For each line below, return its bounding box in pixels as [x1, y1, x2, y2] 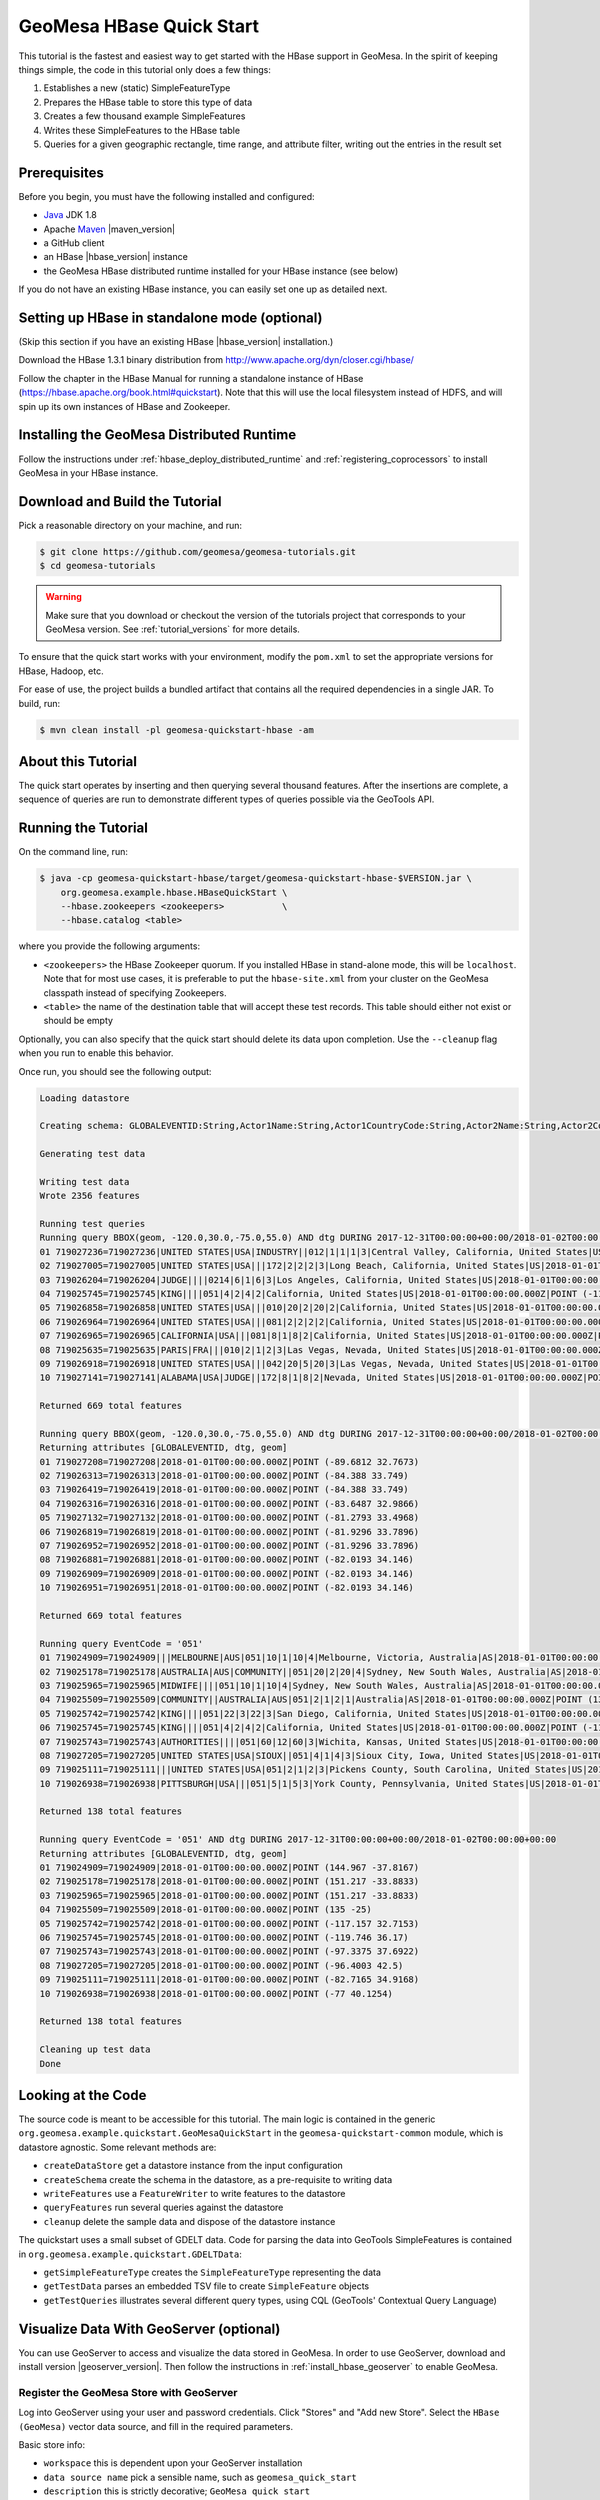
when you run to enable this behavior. [18, 1047, 174, 1059]
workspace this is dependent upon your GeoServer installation [43, 2457, 303, 2469]
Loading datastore [39, 1092, 130, 1104]
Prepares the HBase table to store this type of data [43, 96, 253, 108]
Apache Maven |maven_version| [43, 223, 175, 235]
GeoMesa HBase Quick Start [18, 15, 260, 37]
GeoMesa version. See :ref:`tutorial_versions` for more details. [45, 623, 300, 635]
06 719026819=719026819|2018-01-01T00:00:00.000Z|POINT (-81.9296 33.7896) [39, 1526, 420, 1537]
